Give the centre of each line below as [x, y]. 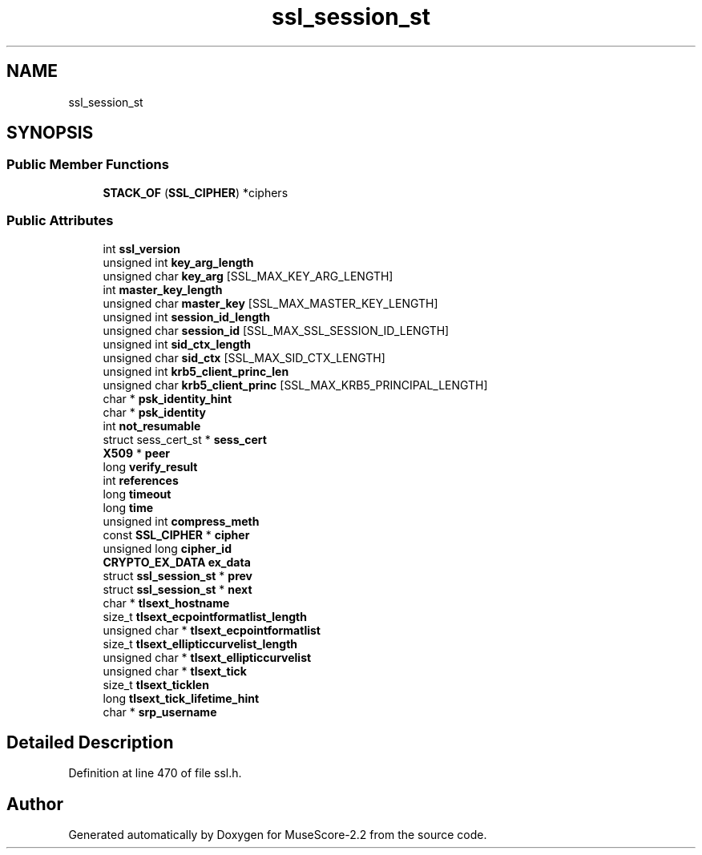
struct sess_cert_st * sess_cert [185, 439]
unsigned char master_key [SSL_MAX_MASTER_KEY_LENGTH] [270, 303]
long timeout [137, 494]
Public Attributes [60, 221]
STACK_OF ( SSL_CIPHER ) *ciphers [196, 192]
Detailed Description [90, 742]
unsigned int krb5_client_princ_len [196, 371]
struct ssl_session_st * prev [178, 575]
